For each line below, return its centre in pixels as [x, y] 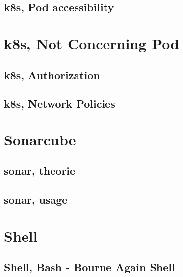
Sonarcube [40, 139]
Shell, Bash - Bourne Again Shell [90, 267]
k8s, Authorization [52, 74]
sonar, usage [36, 200]
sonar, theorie [40, 171]
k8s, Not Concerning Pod [92, 43]
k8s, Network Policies [60, 103]
